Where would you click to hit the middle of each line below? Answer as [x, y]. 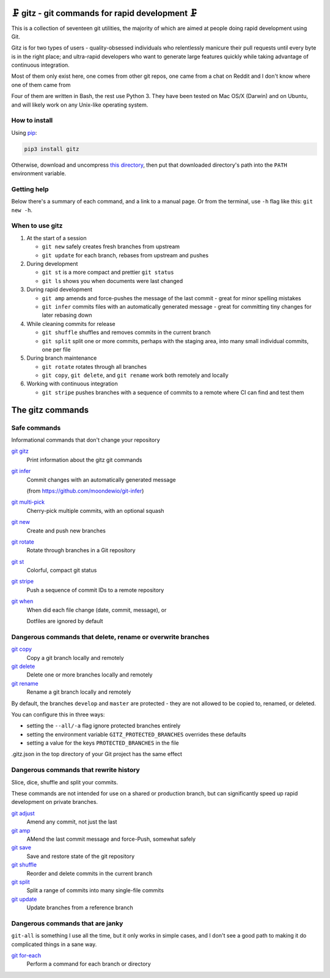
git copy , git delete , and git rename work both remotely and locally [135, 375]
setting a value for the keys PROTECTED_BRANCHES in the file [103, 743]
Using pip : [24, 132]
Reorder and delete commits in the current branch [90, 873]
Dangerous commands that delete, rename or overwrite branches [111, 637]
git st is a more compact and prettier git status [108, 272]
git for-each [26, 955]
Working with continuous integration [72, 384]
